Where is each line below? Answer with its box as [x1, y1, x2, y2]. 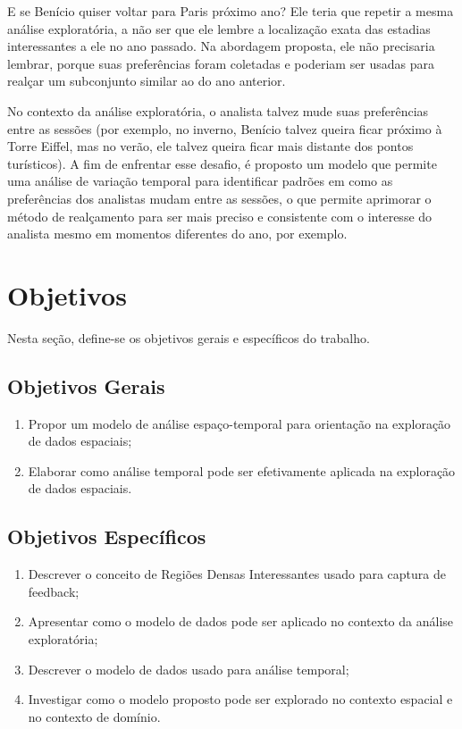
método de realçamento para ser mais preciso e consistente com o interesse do [7, 206, 433, 225]
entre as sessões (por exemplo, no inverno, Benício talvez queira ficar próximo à [7, 119, 442, 138]
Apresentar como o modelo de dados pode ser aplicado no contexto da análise [28, 612, 454, 631]
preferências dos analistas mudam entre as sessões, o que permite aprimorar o [7, 189, 432, 207]
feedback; [28, 582, 80, 600]
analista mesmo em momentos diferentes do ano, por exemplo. [7, 224, 348, 243]
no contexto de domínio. [28, 707, 161, 725]
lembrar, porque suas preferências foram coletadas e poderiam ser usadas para [7, 54, 435, 72]
